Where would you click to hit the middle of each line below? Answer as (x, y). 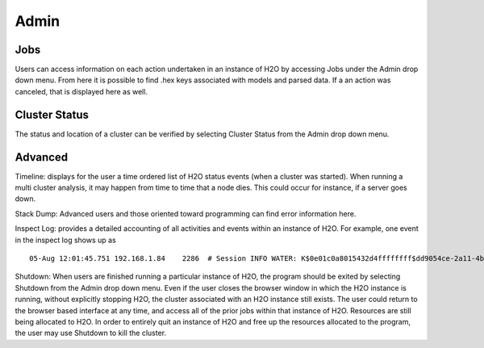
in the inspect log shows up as (65, 240)
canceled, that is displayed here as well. (81, 91)
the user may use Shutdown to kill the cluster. (91, 333)
